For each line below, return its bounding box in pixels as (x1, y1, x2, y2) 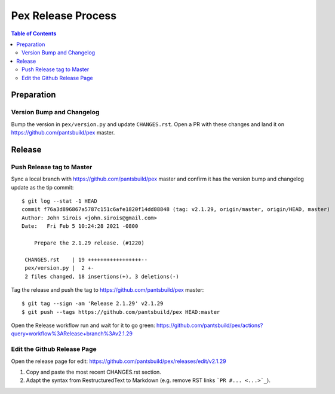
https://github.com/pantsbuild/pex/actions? (156, 322, 263, 329)
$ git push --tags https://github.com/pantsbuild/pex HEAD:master (21, 309, 220, 315)
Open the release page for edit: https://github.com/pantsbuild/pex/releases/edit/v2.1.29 (11, 358, 226, 365)
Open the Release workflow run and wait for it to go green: (11, 322, 155, 329)
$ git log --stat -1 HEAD (21, 197, 98, 204)
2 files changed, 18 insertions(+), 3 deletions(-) (24, 273, 179, 280)
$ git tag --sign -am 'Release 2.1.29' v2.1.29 (21, 300, 164, 307)
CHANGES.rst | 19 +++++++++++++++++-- (24, 256, 148, 263)
